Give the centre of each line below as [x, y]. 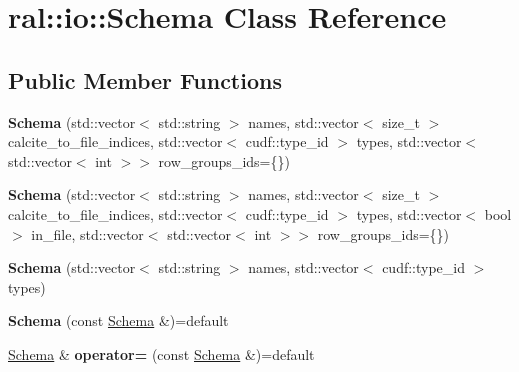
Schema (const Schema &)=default [118, 320]
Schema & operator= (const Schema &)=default [161, 353]
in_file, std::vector [87, 233]
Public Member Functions [145, 79]
